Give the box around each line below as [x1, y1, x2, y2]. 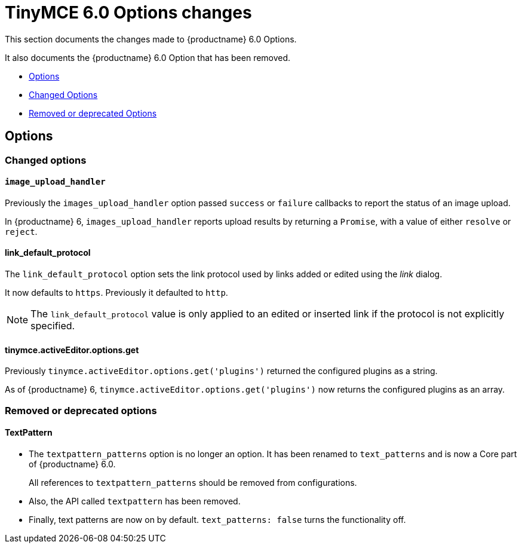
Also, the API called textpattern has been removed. [29, 495, 241, 506]
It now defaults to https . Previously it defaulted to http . [5, 287, 228, 298]
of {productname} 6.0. [29, 458, 116, 469]
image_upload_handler [5, 177, 106, 187]
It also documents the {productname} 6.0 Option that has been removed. [5, 52, 291, 63]
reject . [5, 226, 38, 237]
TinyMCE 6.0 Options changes [5, 2, 252, 23]
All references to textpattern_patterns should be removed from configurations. [29, 477, 357, 488]
